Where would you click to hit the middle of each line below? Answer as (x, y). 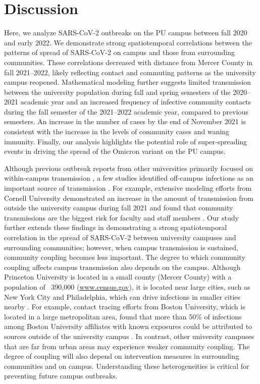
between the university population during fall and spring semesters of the (117, 92)
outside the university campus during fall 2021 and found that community (119, 208)
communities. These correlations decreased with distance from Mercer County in (128, 62)
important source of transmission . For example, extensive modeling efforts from (128, 188)
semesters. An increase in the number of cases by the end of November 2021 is (125, 121)
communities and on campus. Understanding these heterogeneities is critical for (127, 366)
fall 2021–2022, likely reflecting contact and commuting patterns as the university (130, 72)
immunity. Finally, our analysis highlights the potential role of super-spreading (126, 141)
